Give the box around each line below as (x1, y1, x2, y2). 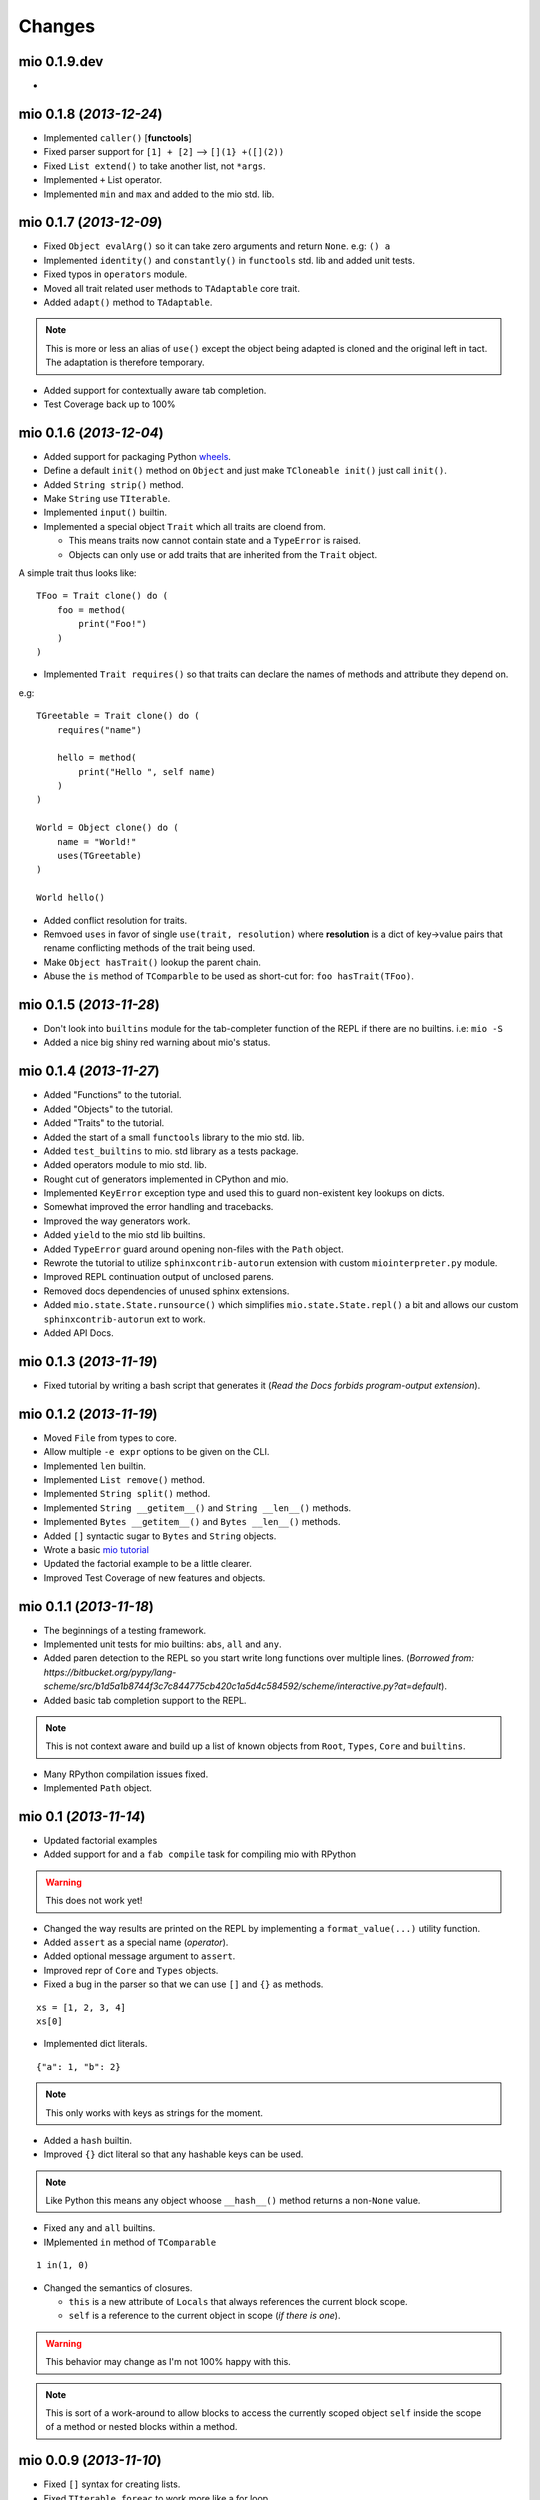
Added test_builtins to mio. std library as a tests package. (43, 1145, 299, 1157)
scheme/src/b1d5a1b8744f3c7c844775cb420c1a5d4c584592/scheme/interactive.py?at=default (43, 1680, 442, 1692)
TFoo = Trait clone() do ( (36, 590, 169, 602)
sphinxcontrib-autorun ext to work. (43, 1313, 206, 1325)
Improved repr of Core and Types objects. (43, 1964, 219, 1976)
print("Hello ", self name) (78, 766, 216, 777)
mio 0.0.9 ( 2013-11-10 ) (18, 2452, 162, 2469)
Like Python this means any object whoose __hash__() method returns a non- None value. (45, 2195, 421, 2207)
